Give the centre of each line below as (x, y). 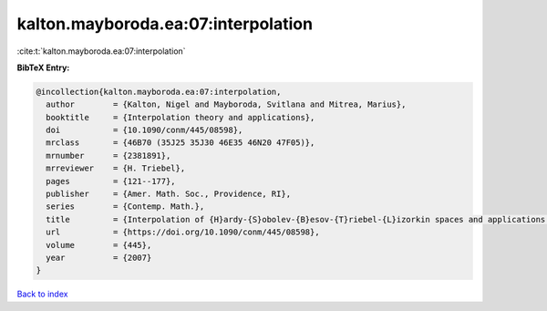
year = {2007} (99, 258)
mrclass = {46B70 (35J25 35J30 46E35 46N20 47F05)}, (181, 143)
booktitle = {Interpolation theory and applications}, (181, 117)
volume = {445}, (99, 245)
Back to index (42, 294)
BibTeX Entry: (43, 67)
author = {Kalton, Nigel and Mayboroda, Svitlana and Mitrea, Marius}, (226, 104)
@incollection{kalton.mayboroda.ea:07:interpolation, (159, 92)
